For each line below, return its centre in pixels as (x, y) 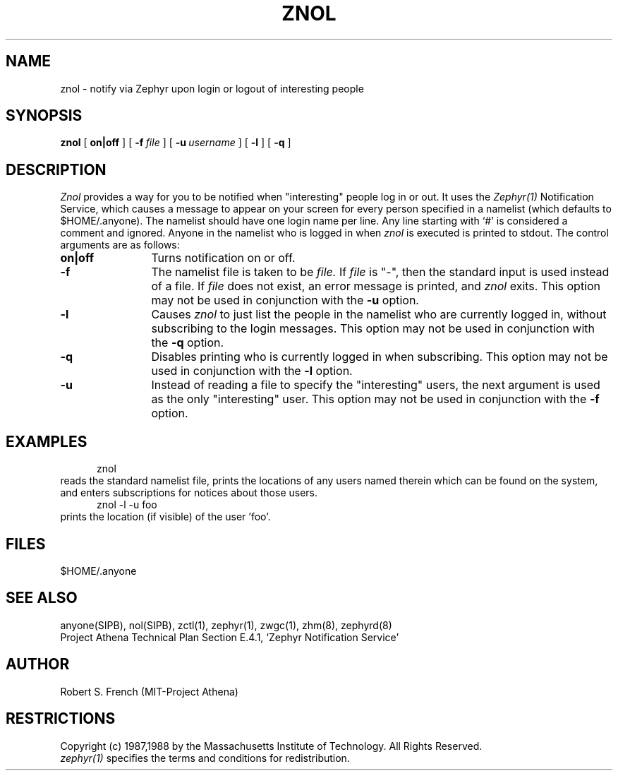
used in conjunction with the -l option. (252, 371)
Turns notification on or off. (223, 258)
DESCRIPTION (56, 169)
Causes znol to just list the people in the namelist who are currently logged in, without (379, 315)
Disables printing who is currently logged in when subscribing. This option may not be (380, 357)
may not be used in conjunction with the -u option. (285, 300)
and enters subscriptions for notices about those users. (189, 493)
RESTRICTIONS (61, 719)
